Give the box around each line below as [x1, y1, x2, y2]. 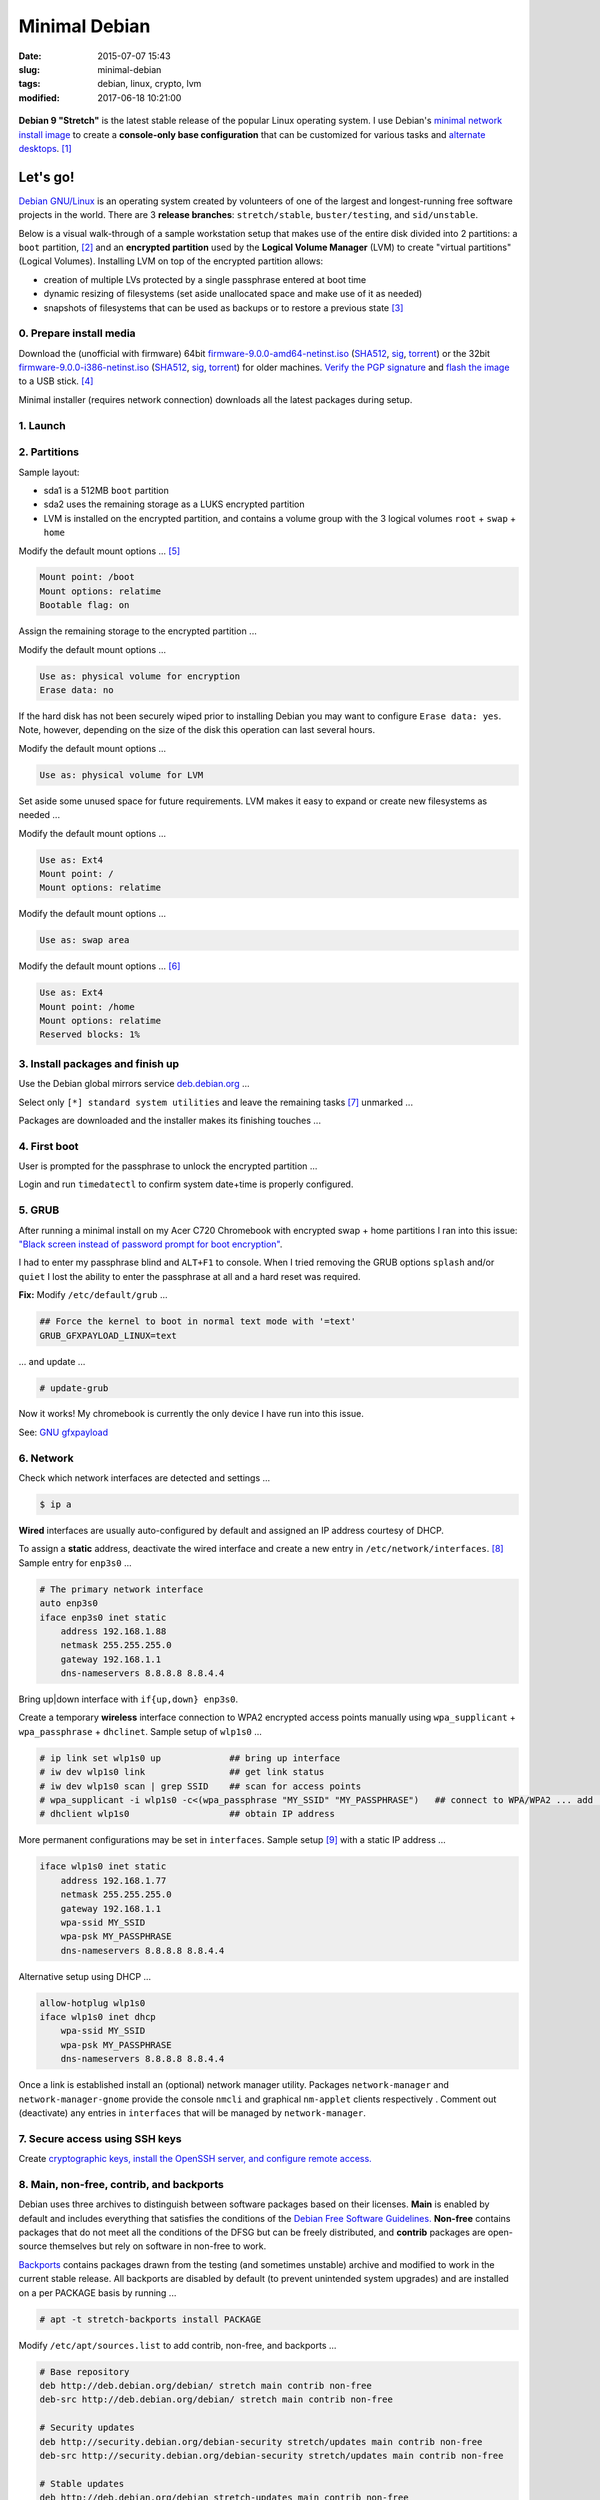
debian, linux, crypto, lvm [97, 78, 202, 90]
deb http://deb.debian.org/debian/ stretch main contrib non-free [39, 2380, 372, 2391]
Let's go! [18, 168, 75, 185]
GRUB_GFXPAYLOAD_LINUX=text [39, 1330, 177, 1341]
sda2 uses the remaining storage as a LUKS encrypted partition [43, 498, 305, 510]
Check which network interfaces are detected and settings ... [18, 1472, 271, 1484]
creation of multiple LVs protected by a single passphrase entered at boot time [43, 273, 367, 285]
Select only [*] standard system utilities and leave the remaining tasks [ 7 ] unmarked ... [18, 1096, 414, 1108]
